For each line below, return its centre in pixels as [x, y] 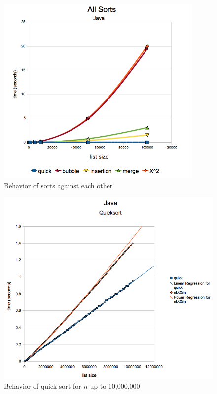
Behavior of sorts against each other [58, 185]
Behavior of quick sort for [43, 385]
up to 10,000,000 [115, 385]
